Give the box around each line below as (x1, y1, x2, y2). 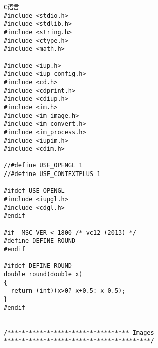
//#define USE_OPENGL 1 (4, 162, 83, 169)
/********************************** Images (4, 329, 154, 336)
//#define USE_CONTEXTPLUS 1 (4, 170, 101, 178)
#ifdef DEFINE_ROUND (4, 262, 72, 270)
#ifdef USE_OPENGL (4, 187, 65, 195)
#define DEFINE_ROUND (4, 237, 76, 245)
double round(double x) (4, 271, 83, 278)
